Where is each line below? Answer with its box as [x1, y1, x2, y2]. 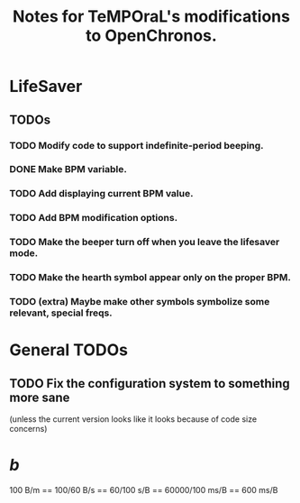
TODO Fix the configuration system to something [9, 376, 290, 391]
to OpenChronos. [85, 25, 218, 46]
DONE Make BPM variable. [9, 163, 128, 176]
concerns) [9, 424, 48, 434]
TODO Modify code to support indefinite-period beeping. [9, 139, 264, 151]
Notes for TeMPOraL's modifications [12, 6, 291, 27]
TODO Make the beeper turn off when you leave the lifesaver [9, 236, 280, 249]
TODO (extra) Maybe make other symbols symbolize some [9, 296, 270, 308]
